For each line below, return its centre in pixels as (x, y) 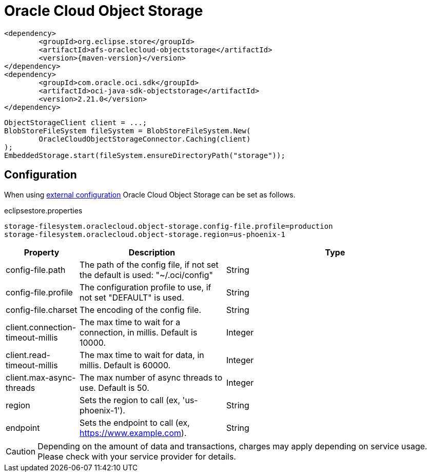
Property (42, 252)
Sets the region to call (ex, (130, 400)
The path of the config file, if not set (149, 264)
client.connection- (41, 327)
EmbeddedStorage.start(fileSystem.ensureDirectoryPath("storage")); (145, 155)
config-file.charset (42, 310)
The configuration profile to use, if (145, 287)
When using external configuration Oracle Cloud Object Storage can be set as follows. (150, 194)
